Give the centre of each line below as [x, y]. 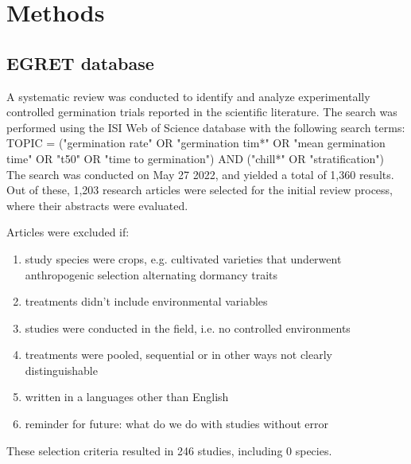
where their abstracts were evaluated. [97, 205]
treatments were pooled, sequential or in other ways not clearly [178, 355]
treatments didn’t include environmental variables [146, 301]
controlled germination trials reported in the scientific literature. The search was [202, 112]
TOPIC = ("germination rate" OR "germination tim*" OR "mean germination [196, 143]
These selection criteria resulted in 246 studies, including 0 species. [169, 450]
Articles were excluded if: [68, 232]
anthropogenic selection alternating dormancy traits [151, 274]
